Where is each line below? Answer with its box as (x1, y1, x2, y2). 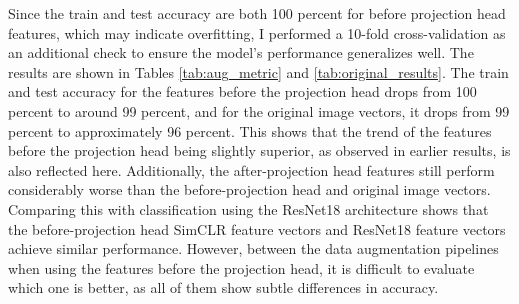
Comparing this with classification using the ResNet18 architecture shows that (8, 198, 489, 219)
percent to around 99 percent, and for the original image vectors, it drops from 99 (8, 100, 510, 121)
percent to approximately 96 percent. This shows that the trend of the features (8, 120, 492, 141)
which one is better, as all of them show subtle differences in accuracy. (8, 277, 439, 298)
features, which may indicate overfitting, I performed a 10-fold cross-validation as (8, 22, 506, 43)
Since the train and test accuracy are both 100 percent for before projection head (8, 3, 506, 23)
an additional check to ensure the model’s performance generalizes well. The (8, 42, 474, 63)
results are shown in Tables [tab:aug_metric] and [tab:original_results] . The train (8, 61, 509, 82)
